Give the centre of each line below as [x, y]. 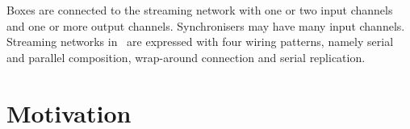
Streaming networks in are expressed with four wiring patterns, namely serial [200, 42]
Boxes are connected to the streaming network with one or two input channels [200, 10]
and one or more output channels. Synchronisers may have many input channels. [206, 25]
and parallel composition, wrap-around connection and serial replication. [186, 57]
